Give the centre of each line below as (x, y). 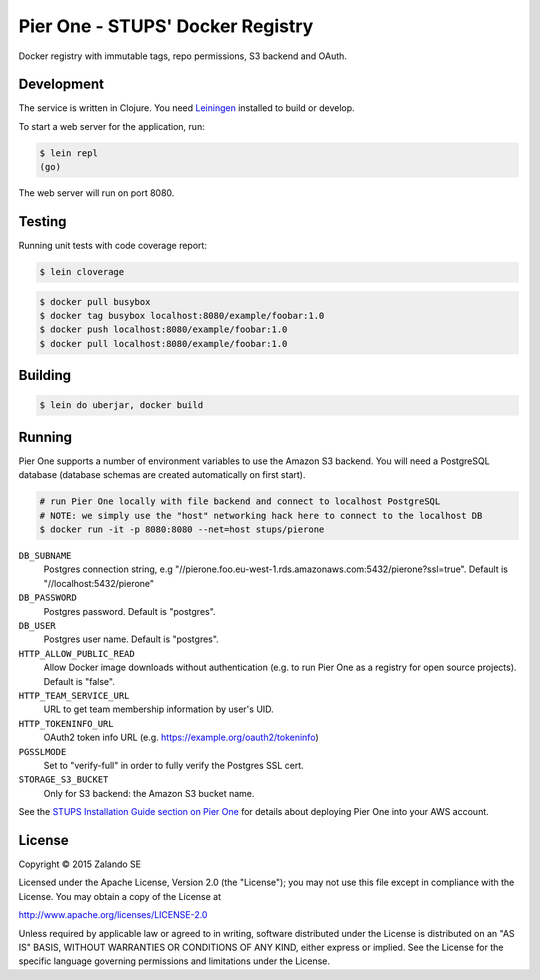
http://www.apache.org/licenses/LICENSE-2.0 (113, 915)
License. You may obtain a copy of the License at (120, 896)
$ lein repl (69, 153)
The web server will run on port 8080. (96, 193)
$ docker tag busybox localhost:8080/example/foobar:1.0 (182, 316)
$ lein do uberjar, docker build (121, 405)
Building (45, 375)
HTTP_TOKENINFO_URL (66, 723)
